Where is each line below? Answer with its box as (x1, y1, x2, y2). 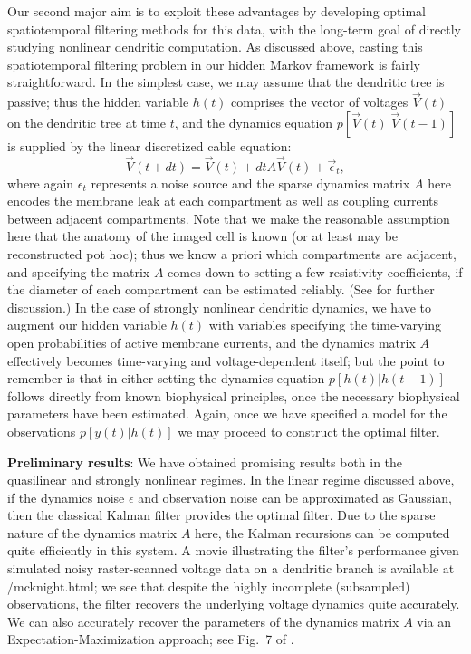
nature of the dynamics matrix (7, 523, 178, 542)
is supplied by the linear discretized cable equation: (7, 136, 292, 155)
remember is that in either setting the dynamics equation (7, 369, 325, 388)
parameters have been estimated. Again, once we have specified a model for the (7, 404, 447, 423)
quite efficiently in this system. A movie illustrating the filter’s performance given (7, 541, 459, 560)
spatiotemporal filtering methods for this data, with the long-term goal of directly (7, 19, 461, 38)
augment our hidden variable (7, 315, 167, 334)
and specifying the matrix (7, 262, 150, 281)
